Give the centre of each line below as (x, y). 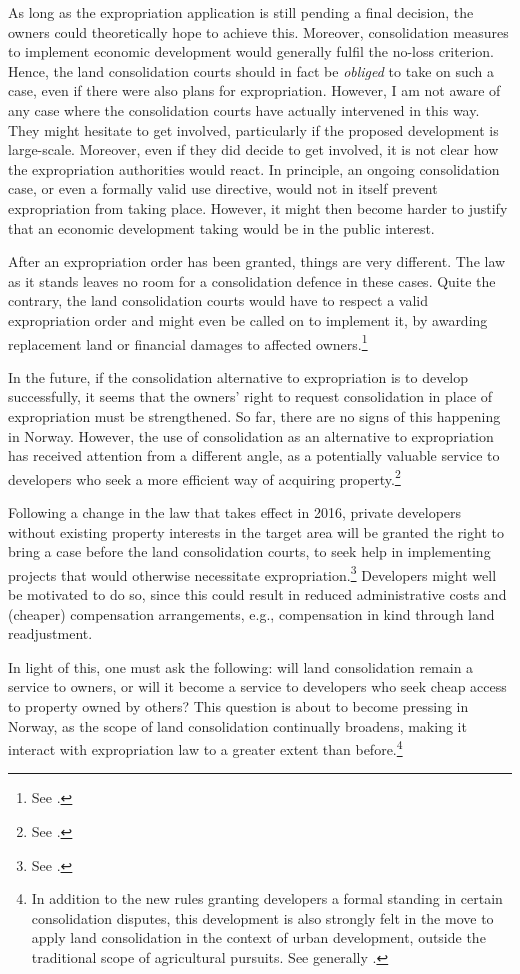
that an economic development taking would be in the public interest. (221, 227)
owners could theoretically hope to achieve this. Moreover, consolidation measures (258, 31)
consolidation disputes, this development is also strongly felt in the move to (262, 917)
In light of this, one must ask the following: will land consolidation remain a (241, 666)
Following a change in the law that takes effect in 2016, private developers (235, 511)
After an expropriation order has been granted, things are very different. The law (257, 261)
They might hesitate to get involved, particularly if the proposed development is (253, 129)
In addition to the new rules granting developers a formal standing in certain (267, 898)
